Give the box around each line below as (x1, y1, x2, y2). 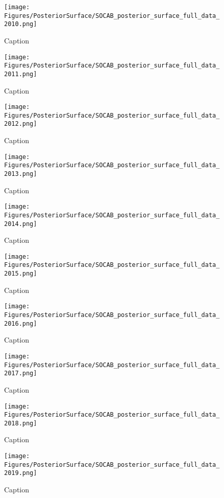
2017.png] (4, 370, 37, 377)
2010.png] (4, 20, 37, 28)
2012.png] (4, 120, 37, 128)
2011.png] (4, 70, 37, 78)
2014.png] (4, 220, 37, 228)
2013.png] (4, 170, 37, 177)
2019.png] (4, 469, 37, 477)
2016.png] (4, 320, 37, 327)
